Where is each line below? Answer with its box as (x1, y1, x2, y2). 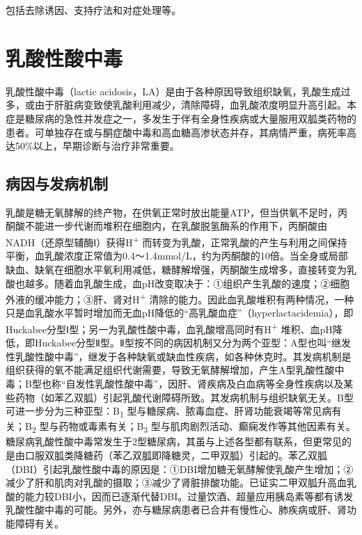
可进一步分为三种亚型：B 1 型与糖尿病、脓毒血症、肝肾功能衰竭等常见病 (6, 404, 332, 420)
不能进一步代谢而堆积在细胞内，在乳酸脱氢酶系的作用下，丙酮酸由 (24, 218, 327, 233)
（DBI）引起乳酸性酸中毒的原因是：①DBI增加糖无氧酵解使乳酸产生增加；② (6, 461, 354, 476)
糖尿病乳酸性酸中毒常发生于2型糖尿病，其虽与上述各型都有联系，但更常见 (6, 434, 342, 449)
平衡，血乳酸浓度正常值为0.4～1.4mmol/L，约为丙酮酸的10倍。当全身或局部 (6, 248, 348, 263)
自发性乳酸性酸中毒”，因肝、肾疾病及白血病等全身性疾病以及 (65, 376, 344, 390)
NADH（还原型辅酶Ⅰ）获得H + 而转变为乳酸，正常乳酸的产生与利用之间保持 (6, 233, 347, 249)
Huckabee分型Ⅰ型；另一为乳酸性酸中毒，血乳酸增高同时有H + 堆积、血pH (6, 319, 333, 336)
